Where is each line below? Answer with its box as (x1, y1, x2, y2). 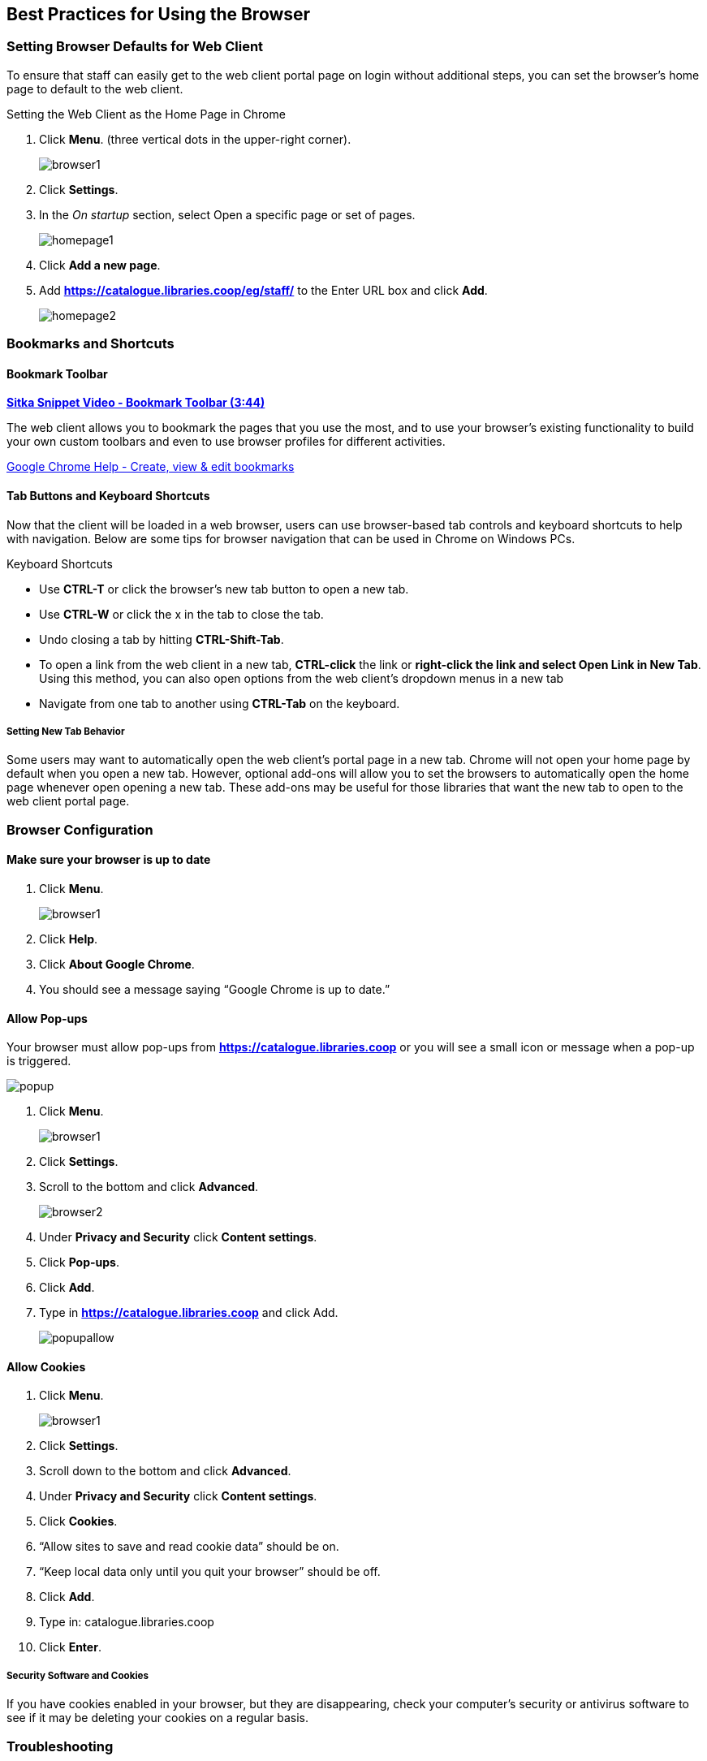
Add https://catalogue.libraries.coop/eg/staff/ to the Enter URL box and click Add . (39, 283, 488, 297)
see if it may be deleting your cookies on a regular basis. (6, 1711, 309, 1725)
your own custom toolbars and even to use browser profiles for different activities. (6, 434, 446, 449)
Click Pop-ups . (39, 1255, 119, 1270)
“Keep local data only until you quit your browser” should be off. (39, 1565, 381, 1579)
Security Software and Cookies (6, 1669, 149, 1681)
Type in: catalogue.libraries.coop (39, 1615, 214, 1629)
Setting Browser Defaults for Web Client (6, 38, 264, 55)
